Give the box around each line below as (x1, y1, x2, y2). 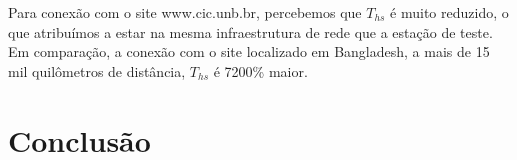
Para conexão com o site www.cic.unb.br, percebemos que (8, 2, 362, 22)
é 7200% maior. (213, 60, 308, 81)
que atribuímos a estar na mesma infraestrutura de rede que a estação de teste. (8, 21, 493, 42)
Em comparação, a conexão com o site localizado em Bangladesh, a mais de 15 (8, 41, 490, 62)
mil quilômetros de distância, (8, 60, 186, 81)
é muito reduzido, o (390, 2, 509, 22)
